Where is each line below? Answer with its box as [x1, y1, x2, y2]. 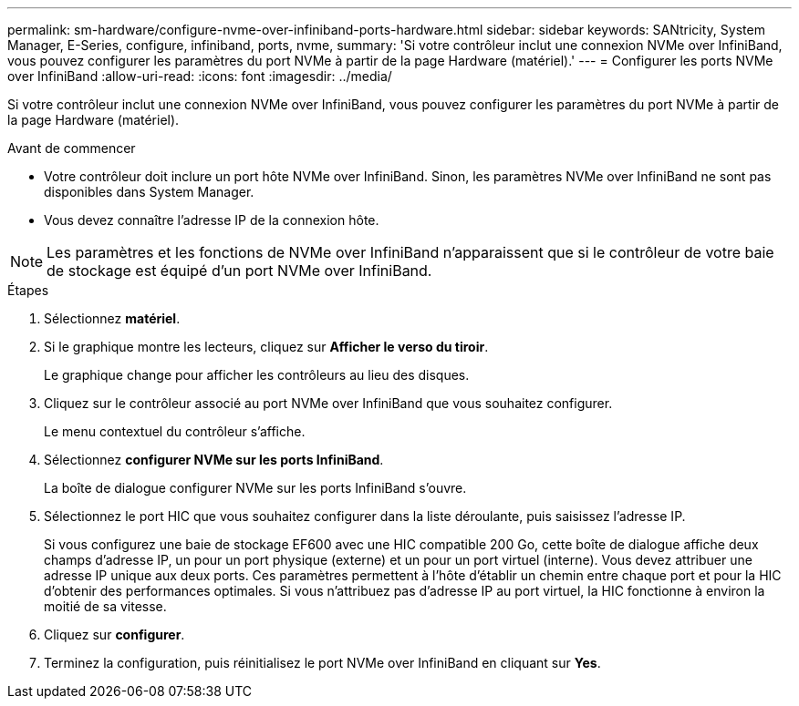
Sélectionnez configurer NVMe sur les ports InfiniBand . [44, 452, 384, 467]
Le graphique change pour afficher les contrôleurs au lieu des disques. [44, 367, 470, 383]
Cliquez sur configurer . [44, 627, 185, 642]
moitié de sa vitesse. [44, 599, 167, 614]
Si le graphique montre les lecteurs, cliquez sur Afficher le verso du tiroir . [44, 339, 489, 354]
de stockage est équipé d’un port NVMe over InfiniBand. [47, 261, 432, 280]
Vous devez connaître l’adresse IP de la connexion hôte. [44, 212, 379, 228]
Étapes [7, 282, 49, 298]
